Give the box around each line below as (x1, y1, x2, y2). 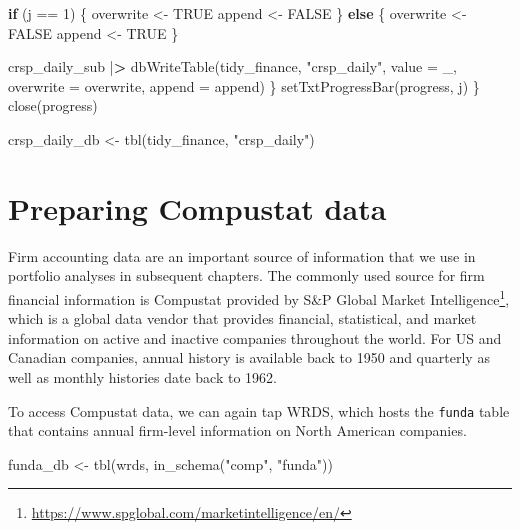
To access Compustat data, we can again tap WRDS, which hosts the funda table (8, 400, 510, 421)
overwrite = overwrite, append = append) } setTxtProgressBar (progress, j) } (8, 75, 480, 96)
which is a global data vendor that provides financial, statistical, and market (8, 308, 477, 329)
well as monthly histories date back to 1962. (8, 366, 277, 387)
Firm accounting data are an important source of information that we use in (8, 245, 476, 266)
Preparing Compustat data (8, 187, 387, 228)
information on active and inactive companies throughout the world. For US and (8, 327, 502, 348)
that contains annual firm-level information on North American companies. (8, 420, 467, 441)
